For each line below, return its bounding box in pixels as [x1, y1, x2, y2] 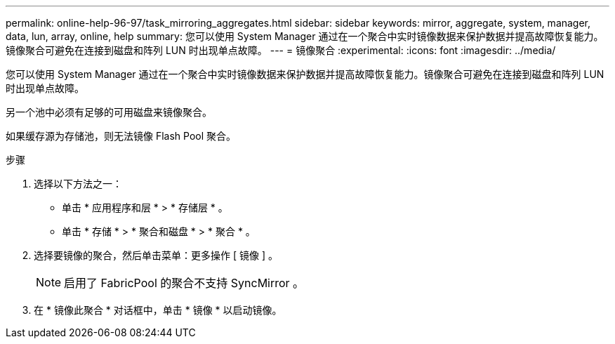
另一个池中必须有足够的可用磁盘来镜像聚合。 [6, 106, 212, 118]
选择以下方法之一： [34, 178, 122, 190]
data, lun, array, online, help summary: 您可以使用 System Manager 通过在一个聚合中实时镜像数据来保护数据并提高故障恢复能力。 [6, 30, 604, 42]
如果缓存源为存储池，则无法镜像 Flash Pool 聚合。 [6, 130, 237, 142]
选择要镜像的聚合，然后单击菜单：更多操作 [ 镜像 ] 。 [34, 249, 278, 261]
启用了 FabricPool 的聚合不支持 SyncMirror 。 [64, 276, 305, 290]
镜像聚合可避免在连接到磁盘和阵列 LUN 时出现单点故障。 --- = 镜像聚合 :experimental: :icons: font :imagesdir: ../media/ [6, 44, 556, 56]
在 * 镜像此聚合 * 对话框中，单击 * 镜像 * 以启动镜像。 [34, 304, 282, 316]
